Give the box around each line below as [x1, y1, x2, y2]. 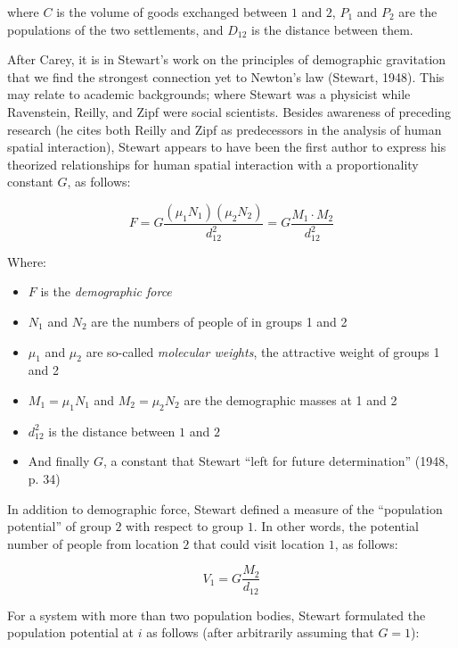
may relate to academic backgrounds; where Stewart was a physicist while [7, 85, 411, 104]
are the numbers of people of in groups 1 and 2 [91, 312, 348, 330]
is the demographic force [40, 282, 172, 301]
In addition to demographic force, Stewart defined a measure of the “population [7, 499, 443, 518]
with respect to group [126, 517, 244, 536]
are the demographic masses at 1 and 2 [184, 390, 397, 409]
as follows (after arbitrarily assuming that [146, 623, 374, 642]
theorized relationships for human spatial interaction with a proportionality [7, 154, 419, 173]
